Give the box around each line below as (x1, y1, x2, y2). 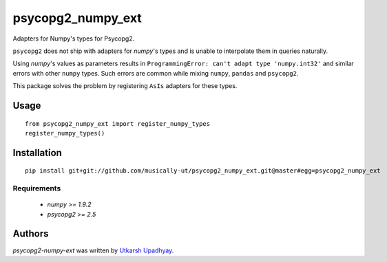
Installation (12, 146, 62, 158)
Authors (12, 228, 49, 240)
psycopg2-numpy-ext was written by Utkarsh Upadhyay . (12, 246, 174, 254)
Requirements (12, 184, 61, 193)
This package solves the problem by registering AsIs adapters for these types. (12, 82, 238, 90)
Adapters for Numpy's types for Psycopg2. (12, 34, 135, 43)
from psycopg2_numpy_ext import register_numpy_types (25, 120, 210, 127)
